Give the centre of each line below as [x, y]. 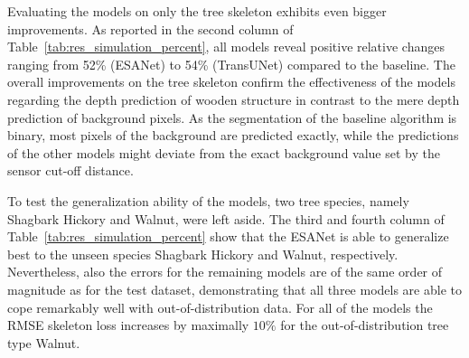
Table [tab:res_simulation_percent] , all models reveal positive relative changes [226, 47]
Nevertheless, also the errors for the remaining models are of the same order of [225, 272]
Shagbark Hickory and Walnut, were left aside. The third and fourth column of [226, 218]
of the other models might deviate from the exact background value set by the [224, 152]
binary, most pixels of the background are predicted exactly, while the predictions [233, 135]
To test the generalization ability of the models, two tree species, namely [208, 200]
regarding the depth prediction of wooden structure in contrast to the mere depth [234, 99]
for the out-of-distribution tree [365, 325]
